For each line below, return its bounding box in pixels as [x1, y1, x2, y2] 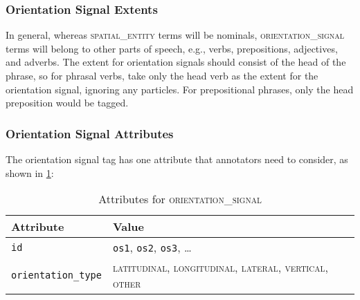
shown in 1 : [6, 165, 54, 180]
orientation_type [11, 270, 102, 281]
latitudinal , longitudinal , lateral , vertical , [112, 259, 328, 276]
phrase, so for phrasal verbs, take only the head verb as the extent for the [6, 68, 318, 82]
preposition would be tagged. [6, 95, 129, 110]
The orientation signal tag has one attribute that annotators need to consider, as [6, 152, 348, 166]
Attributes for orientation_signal [98, 191, 262, 207]
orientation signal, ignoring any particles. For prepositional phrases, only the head [6, 82, 354, 96]
